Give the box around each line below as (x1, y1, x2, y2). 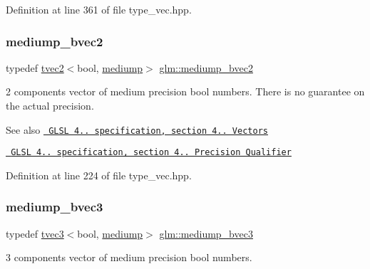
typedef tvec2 (6, 60, 64, 75)
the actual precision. (6, 98, 94, 112)
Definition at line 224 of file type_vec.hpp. (6, 167, 192, 182)
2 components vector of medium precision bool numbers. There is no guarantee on (6, 84, 365, 99)
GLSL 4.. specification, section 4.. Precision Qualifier (11, 147, 292, 158)
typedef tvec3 (6, 226, 64, 241)
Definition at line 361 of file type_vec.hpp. (6, 2, 192, 16)
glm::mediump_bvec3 (159, 226, 253, 241)
